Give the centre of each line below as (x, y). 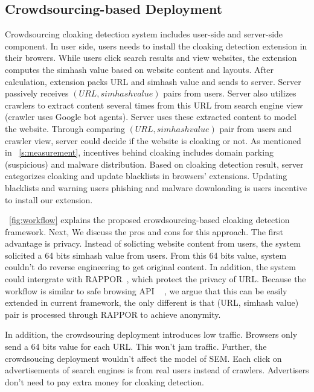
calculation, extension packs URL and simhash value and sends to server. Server (153, 81)
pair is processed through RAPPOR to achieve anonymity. (113, 314)
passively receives (37, 93)
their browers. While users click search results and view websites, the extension (151, 58)
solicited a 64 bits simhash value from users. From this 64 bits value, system (146, 255)
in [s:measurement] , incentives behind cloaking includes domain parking (139, 152)
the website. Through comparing (65, 128)
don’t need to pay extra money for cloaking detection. (104, 381)
